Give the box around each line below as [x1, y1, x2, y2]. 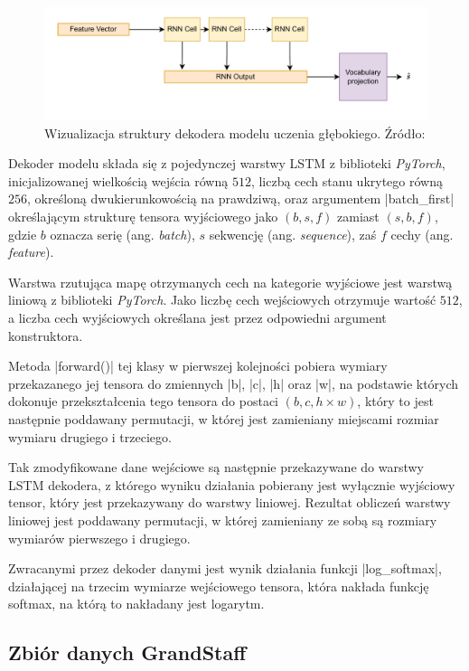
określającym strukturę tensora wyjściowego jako [8, 207, 278, 226]
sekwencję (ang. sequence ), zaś [209, 224, 377, 243]
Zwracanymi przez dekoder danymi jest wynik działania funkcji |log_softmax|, [8, 559, 442, 578]
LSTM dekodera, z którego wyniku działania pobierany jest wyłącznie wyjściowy [8, 475, 455, 494]
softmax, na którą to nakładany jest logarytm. [8, 594, 265, 613]
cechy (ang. [390, 224, 454, 243]
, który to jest [357, 392, 434, 411]
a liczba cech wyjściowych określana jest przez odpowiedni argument [8, 307, 387, 326]
